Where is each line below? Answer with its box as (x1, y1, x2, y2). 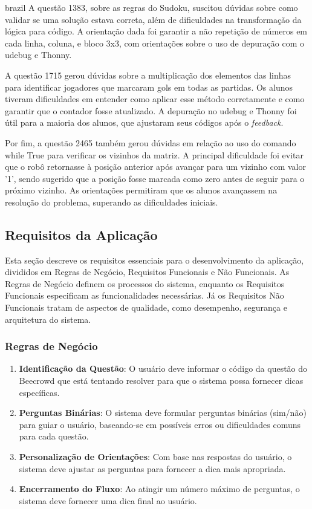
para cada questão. (19, 430, 89, 443)
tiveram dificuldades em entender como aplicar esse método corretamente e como (5, 92, 305, 105)
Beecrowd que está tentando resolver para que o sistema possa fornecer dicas (19, 374, 304, 387)
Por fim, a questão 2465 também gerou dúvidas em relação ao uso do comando (5, 136, 296, 149)
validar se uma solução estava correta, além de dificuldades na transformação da (5, 13, 302, 25)
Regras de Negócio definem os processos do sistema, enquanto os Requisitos (5, 277, 285, 290)
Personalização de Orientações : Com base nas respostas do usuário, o (19, 450, 292, 463)
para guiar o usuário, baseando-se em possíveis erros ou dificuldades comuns (19, 418, 301, 430)
